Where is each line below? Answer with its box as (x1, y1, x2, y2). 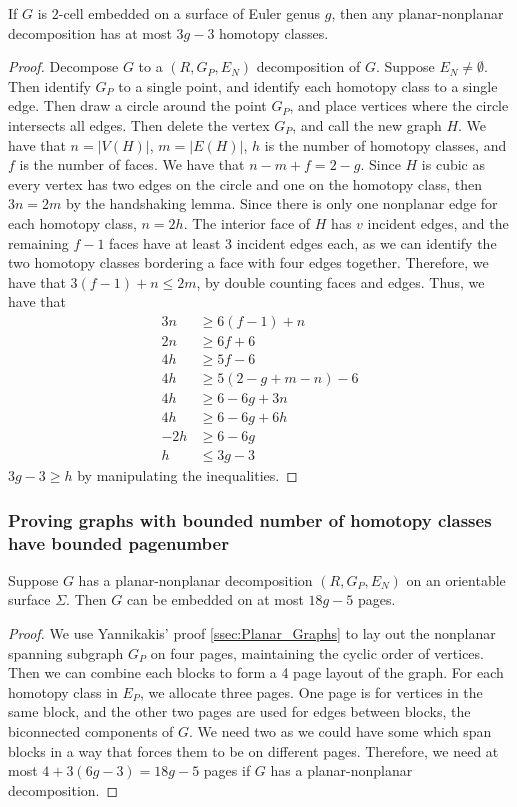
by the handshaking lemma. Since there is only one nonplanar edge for (66, 193, 498, 214)
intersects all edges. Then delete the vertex (8, 114, 270, 135)
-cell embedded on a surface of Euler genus (58, 3, 321, 23)
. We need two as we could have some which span (189, 721, 492, 742)
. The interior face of (183, 212, 311, 233)
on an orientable (406, 569, 506, 590)
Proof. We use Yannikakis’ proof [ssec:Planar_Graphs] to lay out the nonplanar (8, 623, 496, 644)
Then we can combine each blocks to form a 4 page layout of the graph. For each (8, 662, 504, 683)
